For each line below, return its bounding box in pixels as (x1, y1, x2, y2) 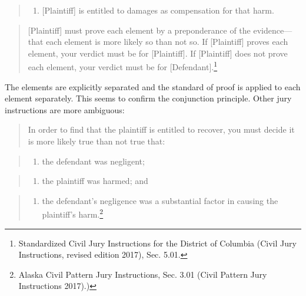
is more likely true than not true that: (28, 135, 165, 147)
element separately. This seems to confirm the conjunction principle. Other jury (5, 92, 292, 104)
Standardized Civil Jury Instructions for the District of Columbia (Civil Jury (18, 236, 297, 249)
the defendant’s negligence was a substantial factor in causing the (42, 194, 278, 206)
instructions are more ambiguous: (5, 103, 125, 116)
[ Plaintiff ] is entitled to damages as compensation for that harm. (42, 4, 274, 16)
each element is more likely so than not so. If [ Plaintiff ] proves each (46, 35, 288, 48)
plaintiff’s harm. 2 (42, 206, 104, 221)
